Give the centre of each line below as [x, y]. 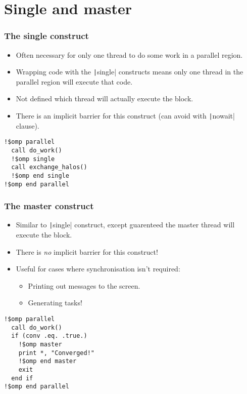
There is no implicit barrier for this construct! [87, 251]
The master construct [49, 206]
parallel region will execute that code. [74, 81]
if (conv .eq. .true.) [49, 336]
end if [22, 378]
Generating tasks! [55, 303]
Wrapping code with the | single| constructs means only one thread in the [130, 72]
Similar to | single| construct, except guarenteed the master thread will [125, 225]
